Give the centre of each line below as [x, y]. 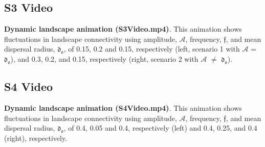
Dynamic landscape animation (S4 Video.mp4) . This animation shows [123, 108]
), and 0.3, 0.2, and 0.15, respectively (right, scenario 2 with [104, 59]
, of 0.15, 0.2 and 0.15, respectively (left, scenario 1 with [152, 49]
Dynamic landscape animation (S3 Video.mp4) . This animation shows [123, 29]
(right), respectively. [36, 138]
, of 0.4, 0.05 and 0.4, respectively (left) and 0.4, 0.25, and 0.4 [160, 128]
